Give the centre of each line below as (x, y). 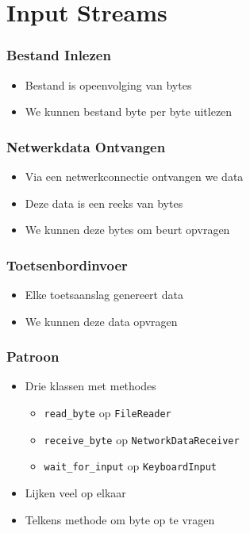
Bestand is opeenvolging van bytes (108, 84)
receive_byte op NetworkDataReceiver (142, 439)
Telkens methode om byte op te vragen (120, 519)
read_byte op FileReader (108, 412)
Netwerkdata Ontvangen (86, 146)
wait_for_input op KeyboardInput (131, 466)
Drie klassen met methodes (90, 386)
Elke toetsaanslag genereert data (104, 294)
